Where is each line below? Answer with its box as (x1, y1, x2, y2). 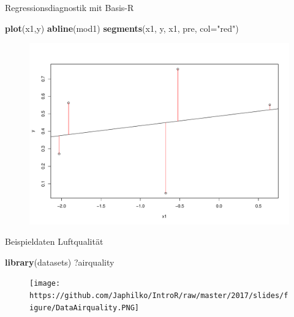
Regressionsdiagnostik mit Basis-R (5, 1, 134, 13)
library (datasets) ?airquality (5, 255, 115, 268)
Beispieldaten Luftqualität (5, 235, 104, 248)
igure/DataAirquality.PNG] (29, 303, 139, 312)
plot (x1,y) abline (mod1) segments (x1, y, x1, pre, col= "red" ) (5, 21, 239, 34)
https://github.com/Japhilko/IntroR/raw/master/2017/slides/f (29, 291, 288, 300)
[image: (29, 279, 61, 288)
